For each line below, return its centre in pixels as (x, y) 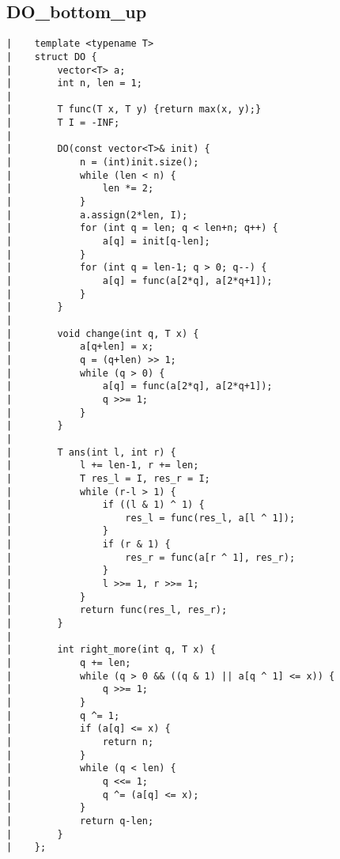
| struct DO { (52, 57)
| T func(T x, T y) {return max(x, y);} (134, 110)
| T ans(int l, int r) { (91, 452)
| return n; (80, 742)
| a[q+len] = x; (80, 347)
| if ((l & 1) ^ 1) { (106, 505)
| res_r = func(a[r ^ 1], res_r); (151, 557)
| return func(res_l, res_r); (117, 610)
